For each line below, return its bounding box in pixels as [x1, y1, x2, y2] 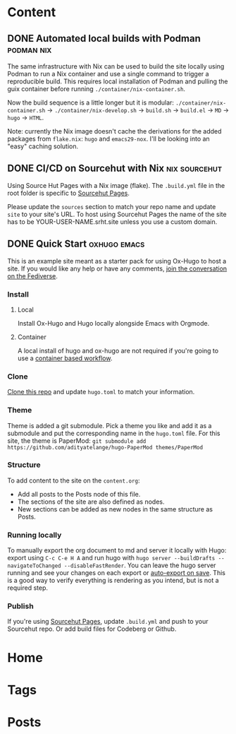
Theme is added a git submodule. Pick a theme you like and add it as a [7, 421, 212, 430]
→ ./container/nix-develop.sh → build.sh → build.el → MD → [46, 106, 230, 114]
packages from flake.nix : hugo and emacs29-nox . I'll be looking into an [7, 135, 210, 143]
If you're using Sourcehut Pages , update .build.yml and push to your [7, 617, 209, 626]
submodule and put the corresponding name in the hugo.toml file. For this [7, 429, 221, 437]
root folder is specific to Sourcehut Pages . [7, 189, 130, 197]
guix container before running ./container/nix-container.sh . [7, 85, 185, 93]
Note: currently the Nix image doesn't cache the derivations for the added [7, 127, 222, 135]
